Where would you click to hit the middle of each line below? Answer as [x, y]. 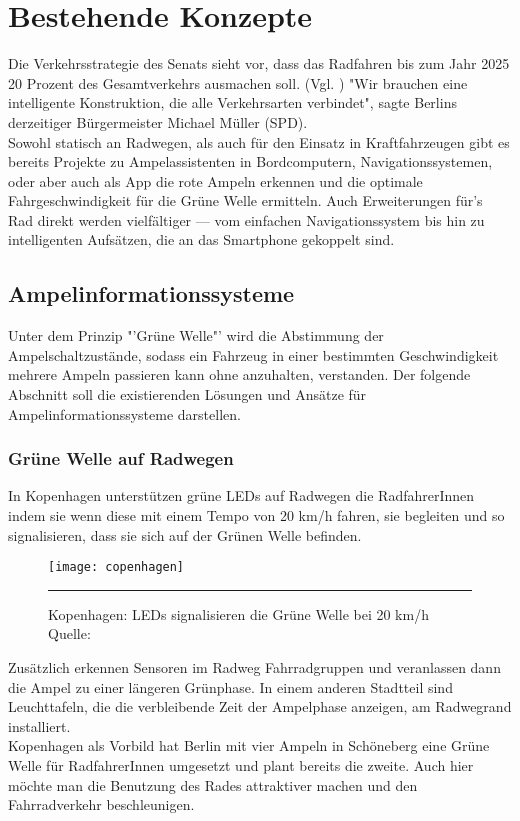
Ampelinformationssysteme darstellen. [124, 413]
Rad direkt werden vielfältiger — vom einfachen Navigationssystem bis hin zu [246, 219]
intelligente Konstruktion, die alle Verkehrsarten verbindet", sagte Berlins [232, 102]
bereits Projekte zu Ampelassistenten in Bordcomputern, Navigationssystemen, [250, 161]
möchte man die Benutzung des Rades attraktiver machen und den [213, 784]
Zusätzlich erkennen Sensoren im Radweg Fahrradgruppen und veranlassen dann [254, 667]
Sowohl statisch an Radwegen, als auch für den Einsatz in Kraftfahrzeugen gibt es [259, 141]
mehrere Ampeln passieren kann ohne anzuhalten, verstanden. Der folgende [239, 374]
